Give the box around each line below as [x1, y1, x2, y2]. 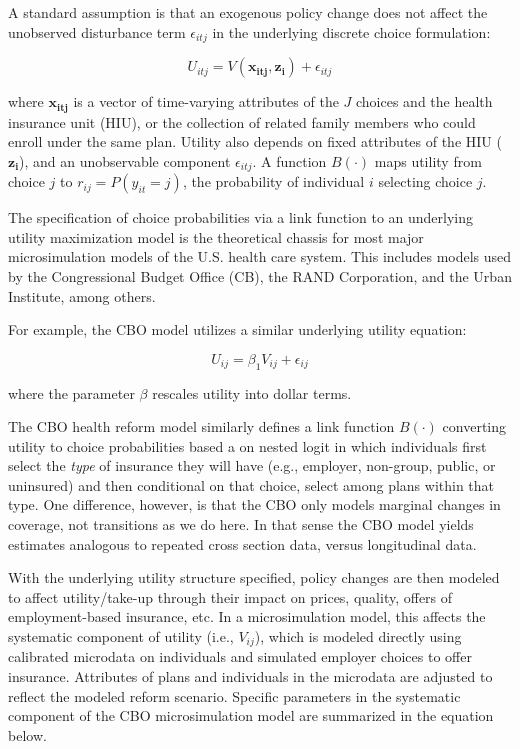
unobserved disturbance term [8, 21, 186, 42]
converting [442, 416, 507, 437]
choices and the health [356, 91, 493, 112]
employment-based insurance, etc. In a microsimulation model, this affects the [8, 606, 486, 627]
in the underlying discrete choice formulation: [212, 21, 491, 42]
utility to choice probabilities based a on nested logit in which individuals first [8, 435, 487, 456]
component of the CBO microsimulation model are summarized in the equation [8, 705, 494, 726]
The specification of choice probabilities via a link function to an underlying [8, 207, 474, 228]
